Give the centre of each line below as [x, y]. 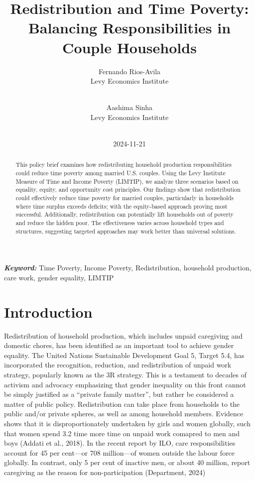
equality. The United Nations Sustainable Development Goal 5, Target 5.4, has [124, 355]
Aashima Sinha [129, 107]
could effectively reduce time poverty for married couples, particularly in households [125, 198]
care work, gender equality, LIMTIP [59, 277]
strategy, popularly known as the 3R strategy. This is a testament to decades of [125, 375]
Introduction [48, 311]
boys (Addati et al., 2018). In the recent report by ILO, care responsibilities [120, 443]
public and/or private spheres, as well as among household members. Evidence [124, 414]
